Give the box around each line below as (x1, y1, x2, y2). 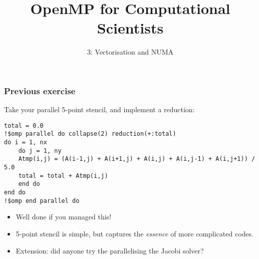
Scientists (97, 18, 164, 38)
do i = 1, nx (4, 139, 47, 146)
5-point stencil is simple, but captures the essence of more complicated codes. (16, 228, 253, 238)
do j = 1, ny (18, 147, 62, 154)
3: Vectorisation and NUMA (87, 47, 174, 57)
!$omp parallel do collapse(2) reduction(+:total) (4, 130, 176, 138)
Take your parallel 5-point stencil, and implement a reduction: (4, 104, 195, 115)
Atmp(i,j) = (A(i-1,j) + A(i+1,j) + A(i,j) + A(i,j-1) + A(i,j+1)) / (18, 155, 255, 163)
